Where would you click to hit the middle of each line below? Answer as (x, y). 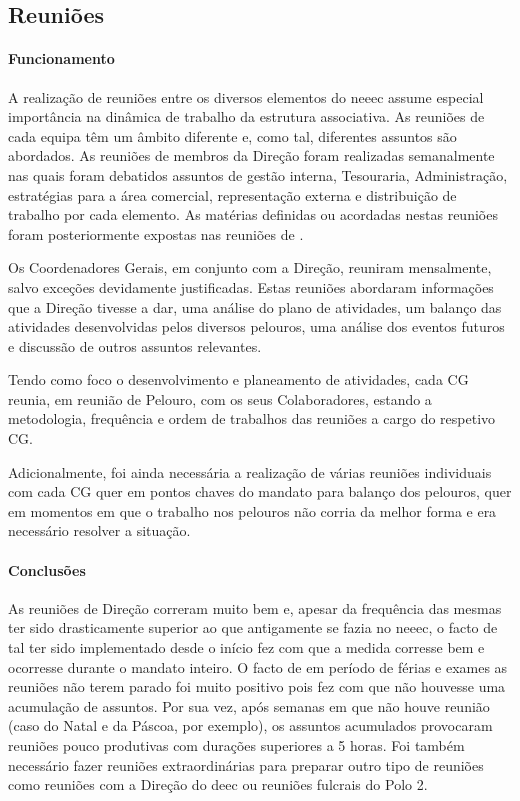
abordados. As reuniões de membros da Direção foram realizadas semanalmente (251, 155)
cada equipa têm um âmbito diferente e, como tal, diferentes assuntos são (232, 135)
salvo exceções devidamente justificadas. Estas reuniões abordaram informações (251, 286)
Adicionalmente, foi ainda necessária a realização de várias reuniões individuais (250, 471)
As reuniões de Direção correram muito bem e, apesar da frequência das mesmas (255, 607)
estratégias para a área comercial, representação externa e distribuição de (232, 194)
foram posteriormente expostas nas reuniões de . (156, 233)
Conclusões (47, 569)
